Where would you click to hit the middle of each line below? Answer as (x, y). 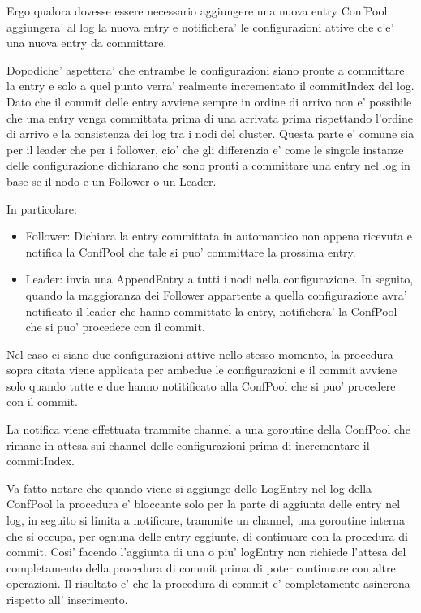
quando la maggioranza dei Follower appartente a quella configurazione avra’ (216, 294)
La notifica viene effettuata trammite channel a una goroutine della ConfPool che (208, 429)
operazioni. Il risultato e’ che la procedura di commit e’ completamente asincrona (208, 583)
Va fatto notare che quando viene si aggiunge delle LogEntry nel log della (189, 488)
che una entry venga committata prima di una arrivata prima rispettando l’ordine (210, 117)
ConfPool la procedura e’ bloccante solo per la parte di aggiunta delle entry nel (204, 504)
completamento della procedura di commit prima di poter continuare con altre (201, 567)
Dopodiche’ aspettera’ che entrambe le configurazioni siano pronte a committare (206, 69)
